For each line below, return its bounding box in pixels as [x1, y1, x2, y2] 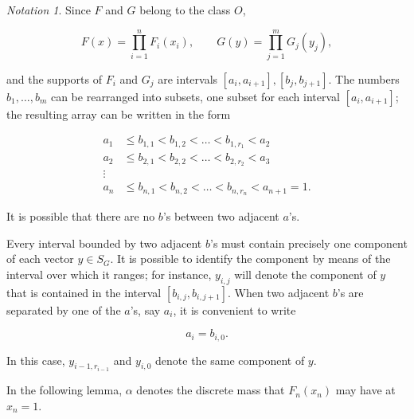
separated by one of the [6, 301, 121, 318]
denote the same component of [155, 351, 305, 368]
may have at [335, 382, 396, 398]
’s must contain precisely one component [209, 234, 408, 251]
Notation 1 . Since [6, 2, 91, 18]
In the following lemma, [6, 382, 123, 398]
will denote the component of [234, 265, 377, 282]
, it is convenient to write [173, 301, 296, 318]
